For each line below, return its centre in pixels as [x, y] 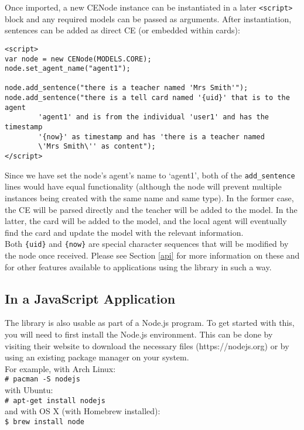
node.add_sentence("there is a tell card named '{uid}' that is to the [147, 98]
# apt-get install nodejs [55, 400]
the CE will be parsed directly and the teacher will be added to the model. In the [151, 209]
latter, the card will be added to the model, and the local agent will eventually [146, 221]
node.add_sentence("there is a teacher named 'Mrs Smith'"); [127, 88]
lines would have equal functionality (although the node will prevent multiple [143, 186]
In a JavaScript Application [90, 298]
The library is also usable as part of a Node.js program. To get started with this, [150, 323]
